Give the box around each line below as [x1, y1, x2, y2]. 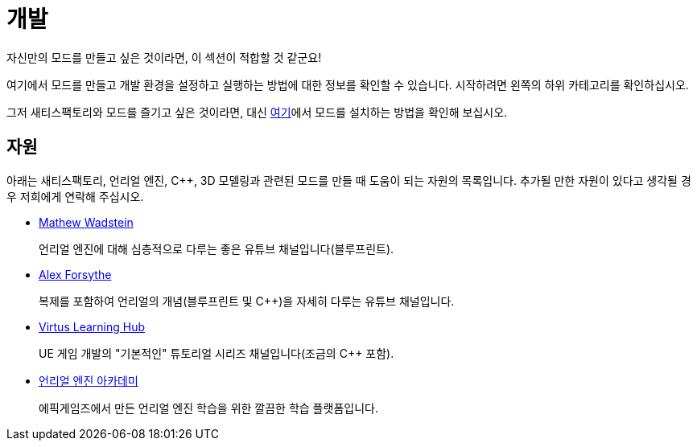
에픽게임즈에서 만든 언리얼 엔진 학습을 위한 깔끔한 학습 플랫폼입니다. [39, 400, 378, 415]
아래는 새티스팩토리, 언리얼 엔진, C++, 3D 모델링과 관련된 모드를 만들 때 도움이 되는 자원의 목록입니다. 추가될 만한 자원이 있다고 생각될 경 [6, 173, 691, 187]
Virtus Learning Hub [39, 319, 146, 334]
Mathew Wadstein [39, 215, 134, 229]
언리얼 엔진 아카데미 [39, 373, 138, 388]
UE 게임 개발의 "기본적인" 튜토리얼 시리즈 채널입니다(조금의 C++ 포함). [39, 346, 394, 360]
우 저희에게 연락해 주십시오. [6, 189, 144, 203]
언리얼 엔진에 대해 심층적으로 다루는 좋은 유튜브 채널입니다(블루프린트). [39, 241, 394, 256]
